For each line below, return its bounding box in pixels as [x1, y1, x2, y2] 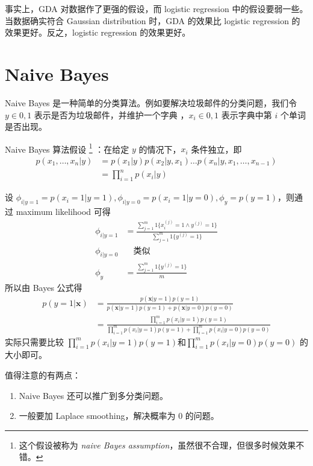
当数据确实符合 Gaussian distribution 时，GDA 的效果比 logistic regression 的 [5, 14, 300, 27]
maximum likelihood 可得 [16, 205, 111, 218]
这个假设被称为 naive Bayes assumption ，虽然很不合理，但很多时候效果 [19, 438, 296, 451]
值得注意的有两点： [5, 368, 81, 381]
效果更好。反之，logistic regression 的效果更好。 [5, 26, 191, 39]
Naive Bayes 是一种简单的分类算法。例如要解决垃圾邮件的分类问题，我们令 [5, 96, 297, 109]
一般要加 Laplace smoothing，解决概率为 [19, 409, 176, 422]
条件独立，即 [191, 142, 242, 155]
